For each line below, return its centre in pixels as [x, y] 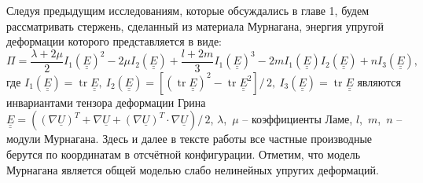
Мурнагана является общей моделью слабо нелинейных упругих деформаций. [193, 169]
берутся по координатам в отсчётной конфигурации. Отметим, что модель [184, 154]
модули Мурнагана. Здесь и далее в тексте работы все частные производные [189, 139]
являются [379, 81]
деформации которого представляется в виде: [114, 41]
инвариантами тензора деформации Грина [106, 102]
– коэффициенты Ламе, [298, 119]
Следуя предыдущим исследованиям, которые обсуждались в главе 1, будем [188, 10]
